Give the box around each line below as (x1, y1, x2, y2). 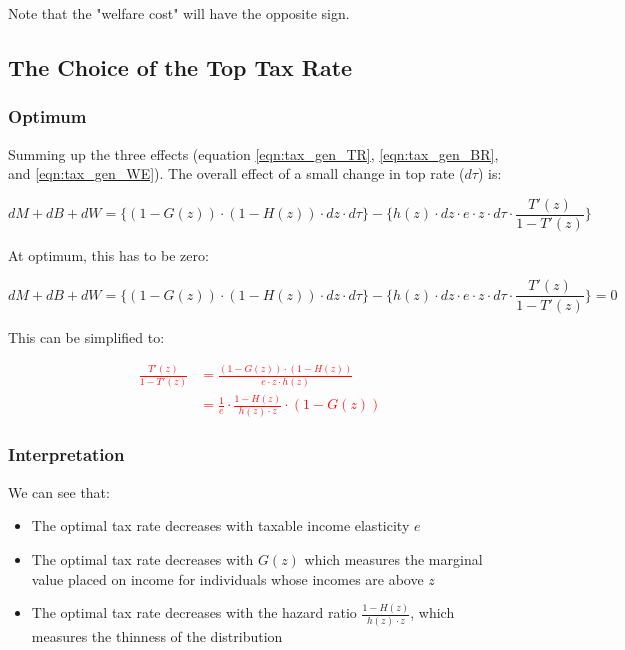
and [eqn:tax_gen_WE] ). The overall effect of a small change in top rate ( (8, 163, 465, 184)
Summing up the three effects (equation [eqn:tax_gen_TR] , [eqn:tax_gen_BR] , (8, 143, 499, 164)
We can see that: (8, 481, 110, 502)
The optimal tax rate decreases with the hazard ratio (31, 602, 357, 623)
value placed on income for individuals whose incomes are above (31, 568, 424, 589)
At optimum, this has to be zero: (8, 244, 209, 265)
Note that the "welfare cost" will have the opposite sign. (8, 3, 350, 23)
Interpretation (8, 442, 125, 467)
